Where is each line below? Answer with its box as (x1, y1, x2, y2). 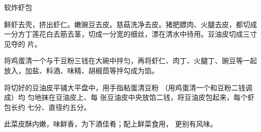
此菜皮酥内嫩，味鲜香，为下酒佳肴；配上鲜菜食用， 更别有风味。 (4, 118, 217, 129)
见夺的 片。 (4, 38, 42, 49)
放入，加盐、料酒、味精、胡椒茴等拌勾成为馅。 (4, 65, 159, 75)
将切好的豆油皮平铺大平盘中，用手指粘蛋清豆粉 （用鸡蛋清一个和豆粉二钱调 (4, 82, 252, 92)
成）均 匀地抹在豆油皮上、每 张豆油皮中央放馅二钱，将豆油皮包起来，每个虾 (4, 92, 255, 102)
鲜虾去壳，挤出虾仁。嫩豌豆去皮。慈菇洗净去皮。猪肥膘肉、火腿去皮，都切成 (4, 19, 257, 29)
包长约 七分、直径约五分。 (4, 101, 91, 112)
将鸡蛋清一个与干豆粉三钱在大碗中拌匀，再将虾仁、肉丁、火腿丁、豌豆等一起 (4, 55, 257, 66)
